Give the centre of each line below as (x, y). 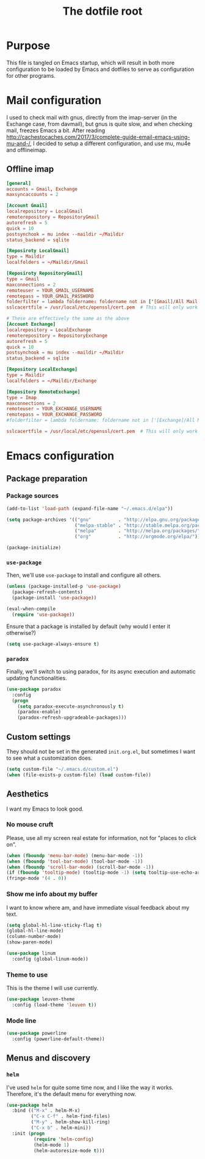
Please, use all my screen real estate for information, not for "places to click (102, 838)
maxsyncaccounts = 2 (33, 195)
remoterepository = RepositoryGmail (53, 217)
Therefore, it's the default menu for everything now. (71, 1093)
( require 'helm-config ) (64, 1139)
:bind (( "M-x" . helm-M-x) (46, 1111)
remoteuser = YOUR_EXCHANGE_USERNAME (54, 409)
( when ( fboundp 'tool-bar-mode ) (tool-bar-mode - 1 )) (75, 861)
